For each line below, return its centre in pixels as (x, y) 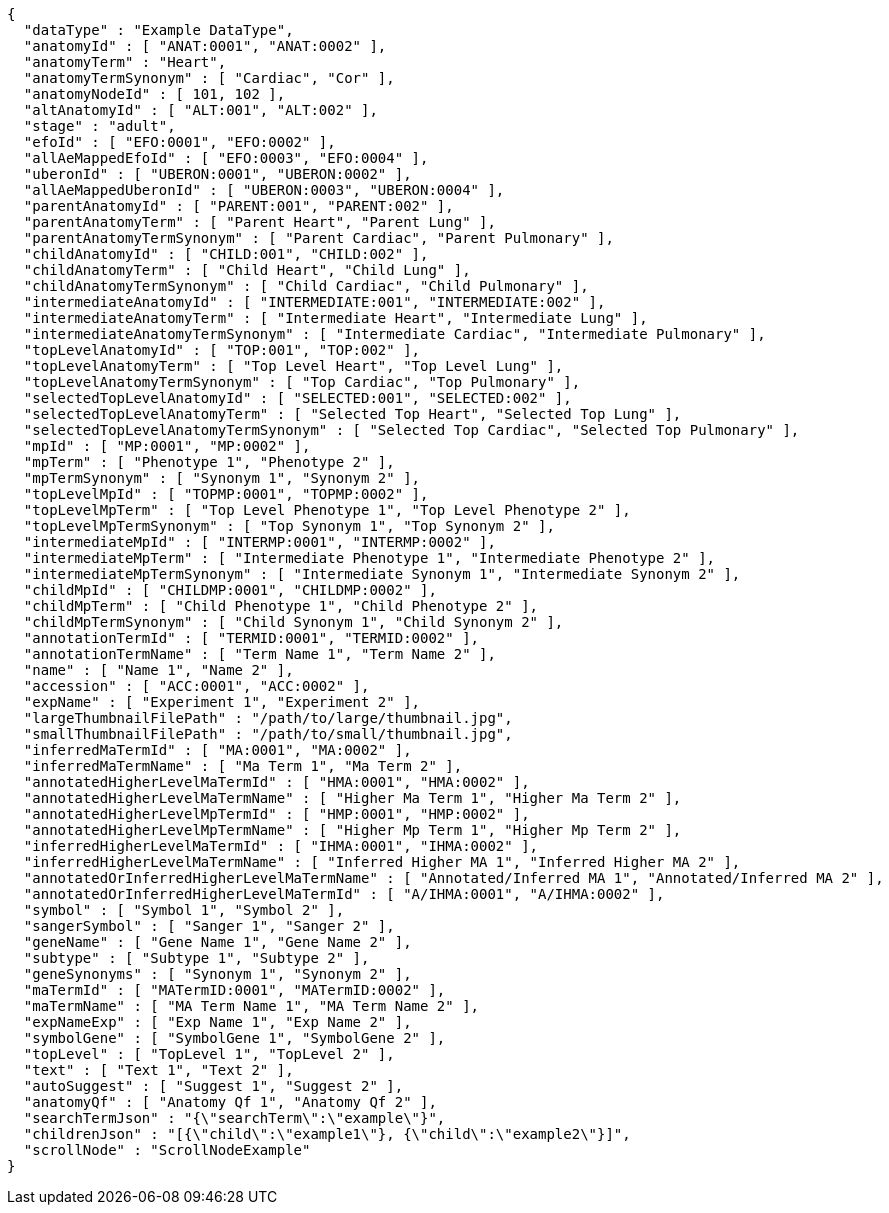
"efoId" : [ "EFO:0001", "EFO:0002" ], (179, 142)
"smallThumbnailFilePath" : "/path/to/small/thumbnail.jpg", (268, 734)
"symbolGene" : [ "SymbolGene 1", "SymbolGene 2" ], (234, 1038)
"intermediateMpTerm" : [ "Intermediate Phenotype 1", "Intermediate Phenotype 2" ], (369, 558)
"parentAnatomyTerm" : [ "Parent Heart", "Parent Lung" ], (259, 222)
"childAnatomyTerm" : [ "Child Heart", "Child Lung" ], (247, 270)
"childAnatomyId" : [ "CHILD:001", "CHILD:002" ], (226, 254)
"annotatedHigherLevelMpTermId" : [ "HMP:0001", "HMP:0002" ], (276, 814)
